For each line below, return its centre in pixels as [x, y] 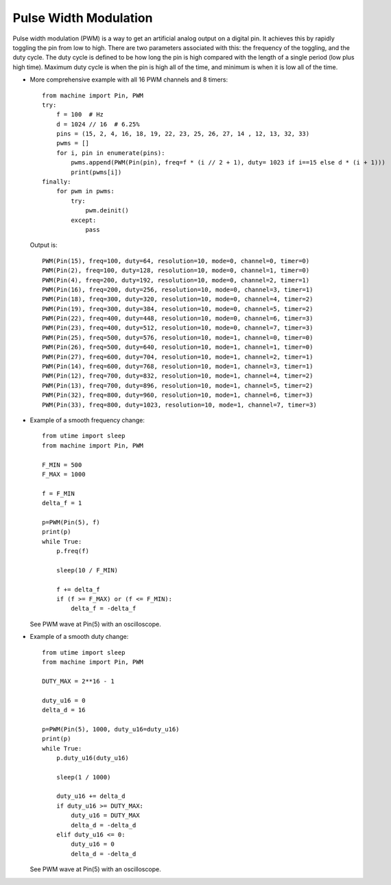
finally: [57, 182]
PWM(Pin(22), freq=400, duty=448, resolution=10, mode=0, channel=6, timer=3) [178, 318]
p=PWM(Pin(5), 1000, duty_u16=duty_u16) [111, 729]
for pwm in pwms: [85, 191]
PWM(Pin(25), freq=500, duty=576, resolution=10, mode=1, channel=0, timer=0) [178, 337]
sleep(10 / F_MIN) [87, 570]
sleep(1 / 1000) [83, 777]
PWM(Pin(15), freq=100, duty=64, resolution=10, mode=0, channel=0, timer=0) [176, 261]
